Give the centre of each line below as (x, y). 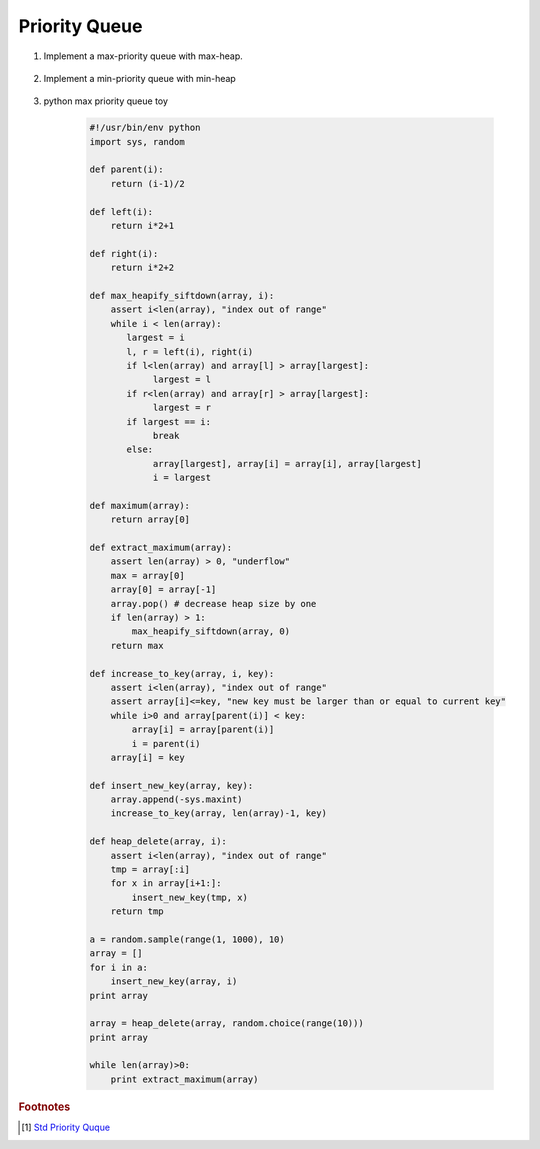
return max (137, 645)
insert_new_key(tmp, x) (190, 897)
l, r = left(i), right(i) (190, 351)
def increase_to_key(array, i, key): (182, 673)
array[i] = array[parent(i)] (203, 729)
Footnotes (44, 1107)
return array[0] (150, 519)
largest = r (182, 408)
